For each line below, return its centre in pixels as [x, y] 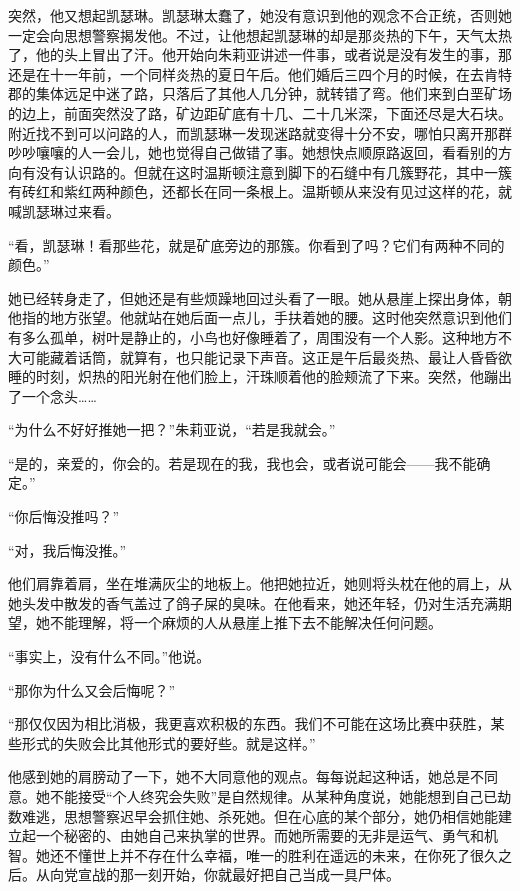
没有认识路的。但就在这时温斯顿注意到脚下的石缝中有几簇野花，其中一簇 [273, 171]
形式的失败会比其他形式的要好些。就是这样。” [168, 742]
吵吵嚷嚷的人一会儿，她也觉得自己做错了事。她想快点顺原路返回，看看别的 [253, 152]
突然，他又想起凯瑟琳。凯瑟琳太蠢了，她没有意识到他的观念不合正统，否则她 [260, 15]
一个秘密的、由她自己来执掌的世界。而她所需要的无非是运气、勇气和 [259, 835]
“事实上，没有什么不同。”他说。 [109, 656]
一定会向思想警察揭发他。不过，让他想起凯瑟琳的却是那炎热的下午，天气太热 [260, 34]
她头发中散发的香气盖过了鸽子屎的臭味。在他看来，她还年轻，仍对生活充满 [253, 602]
